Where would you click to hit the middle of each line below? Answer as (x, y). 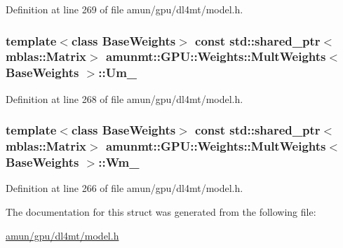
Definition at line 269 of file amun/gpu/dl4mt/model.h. (125, 9)
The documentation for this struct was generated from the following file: (161, 211)
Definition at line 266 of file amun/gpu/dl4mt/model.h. (125, 188)
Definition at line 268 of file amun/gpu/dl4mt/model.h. (125, 98)
